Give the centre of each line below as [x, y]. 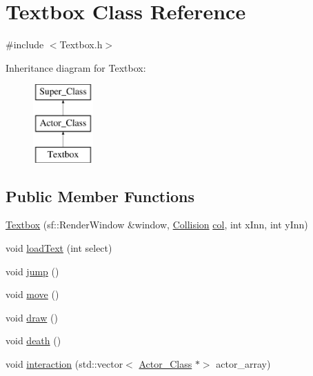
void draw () [32, 317]
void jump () [32, 271]
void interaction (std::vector [64, 364]
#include [25, 44]
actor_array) [243, 364]
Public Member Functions [100, 196]
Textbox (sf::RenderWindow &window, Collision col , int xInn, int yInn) [157, 225]
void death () [33, 340]
